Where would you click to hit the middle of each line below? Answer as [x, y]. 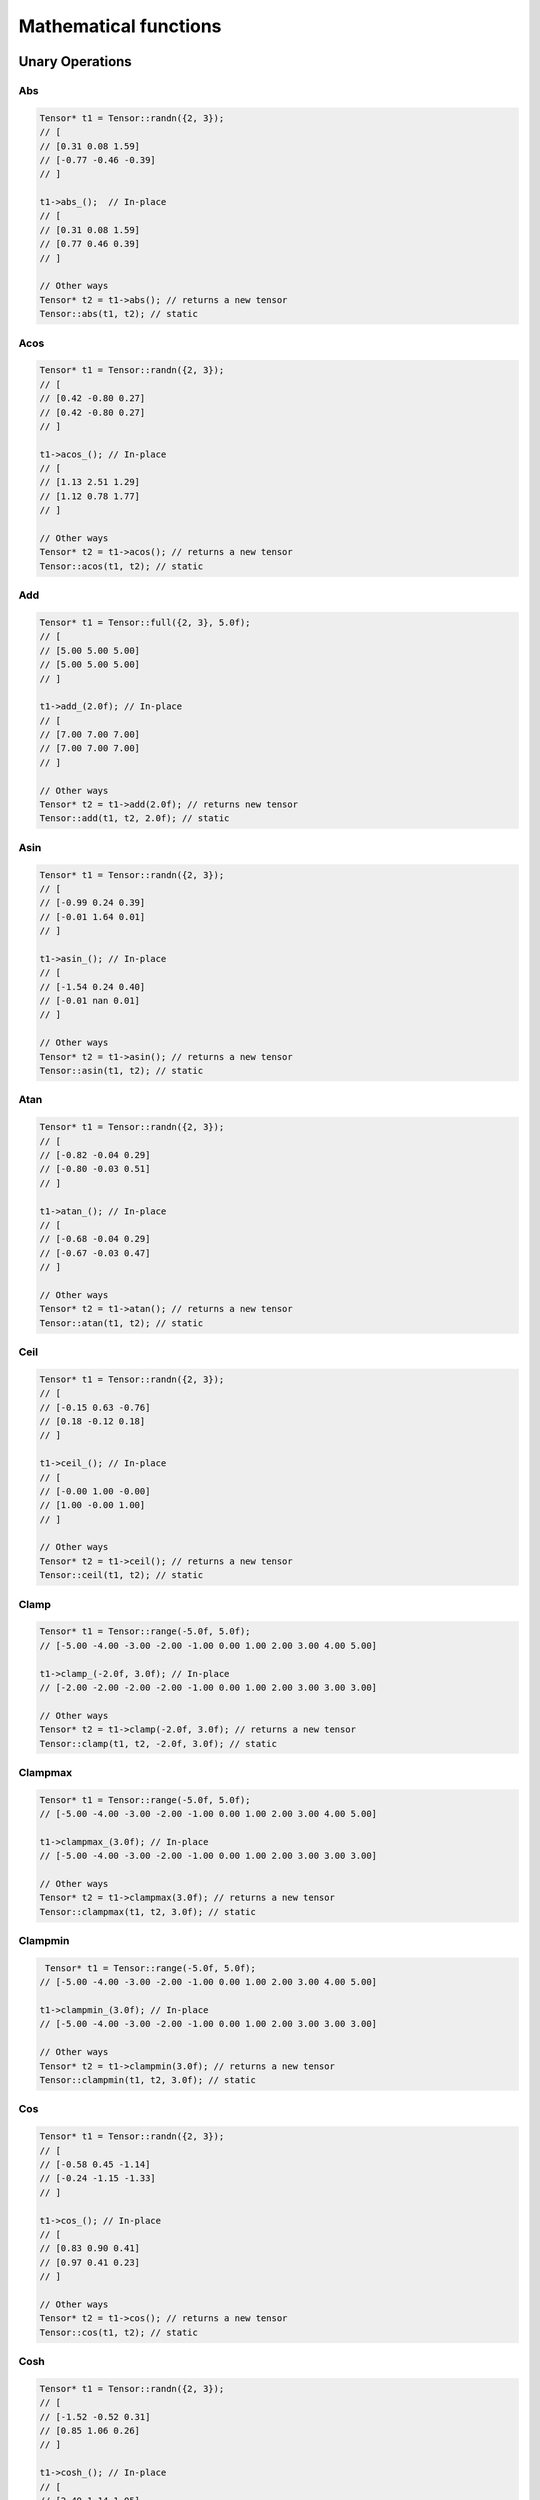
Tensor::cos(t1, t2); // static [119, 2332]
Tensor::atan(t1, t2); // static [121, 1323]
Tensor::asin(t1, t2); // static [121, 1071]
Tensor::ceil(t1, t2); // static [121, 1575]
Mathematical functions [120, 26]
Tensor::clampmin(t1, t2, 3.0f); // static [148, 2080]
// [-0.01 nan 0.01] [89, 1001]
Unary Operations [75, 61]
